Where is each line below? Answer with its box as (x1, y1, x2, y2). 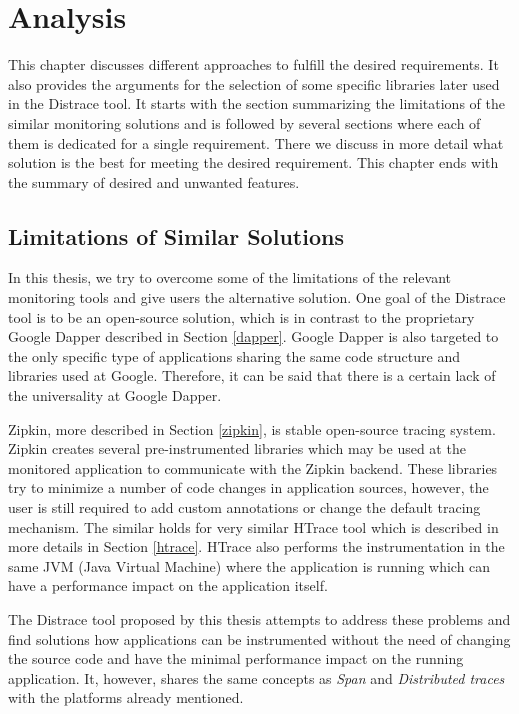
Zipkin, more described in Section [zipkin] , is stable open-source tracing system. (8, 418, 496, 439)
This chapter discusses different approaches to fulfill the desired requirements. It (8, 54, 499, 75)
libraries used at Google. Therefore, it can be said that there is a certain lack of (8, 365, 496, 386)
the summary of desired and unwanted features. (8, 171, 300, 192)
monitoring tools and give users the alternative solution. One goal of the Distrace (8, 287, 506, 308)
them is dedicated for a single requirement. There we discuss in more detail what (8, 132, 504, 153)
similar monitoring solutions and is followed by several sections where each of (8, 112, 481, 133)
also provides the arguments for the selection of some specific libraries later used (8, 73, 500, 94)
